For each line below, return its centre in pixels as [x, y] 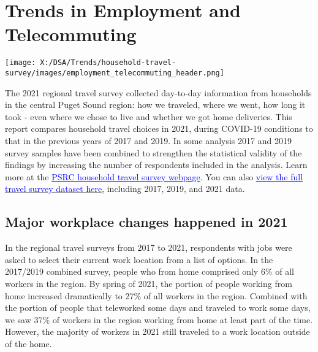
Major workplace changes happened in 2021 [146, 222]
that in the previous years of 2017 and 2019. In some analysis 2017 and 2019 [148, 140]
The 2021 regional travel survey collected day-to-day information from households [158, 92]
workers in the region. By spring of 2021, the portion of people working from [149, 283]
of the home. [28, 343]
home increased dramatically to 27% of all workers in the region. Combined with [156, 295]
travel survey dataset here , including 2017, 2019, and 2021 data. [125, 189]
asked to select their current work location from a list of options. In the [139, 259]
